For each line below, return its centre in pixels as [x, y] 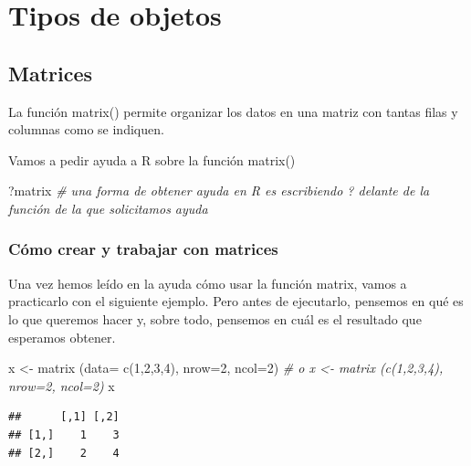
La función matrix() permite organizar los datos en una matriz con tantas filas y [233, 111]
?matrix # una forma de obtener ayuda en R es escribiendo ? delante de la [219, 191]
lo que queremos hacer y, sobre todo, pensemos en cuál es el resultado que [215, 318]
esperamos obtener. [62, 337]
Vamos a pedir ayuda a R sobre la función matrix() [152, 159]
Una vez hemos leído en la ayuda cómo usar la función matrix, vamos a [208, 283]
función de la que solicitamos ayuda [108, 208]
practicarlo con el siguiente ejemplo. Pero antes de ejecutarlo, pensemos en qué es [236, 301]
